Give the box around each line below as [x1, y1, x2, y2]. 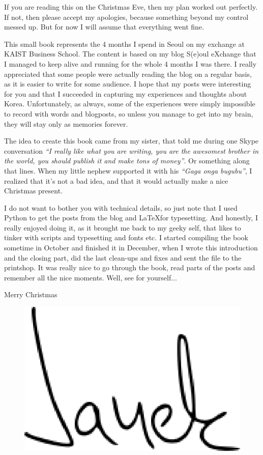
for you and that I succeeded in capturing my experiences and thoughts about [4, 88, 247, 99]
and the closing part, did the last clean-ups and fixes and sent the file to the [4, 252, 242, 263]
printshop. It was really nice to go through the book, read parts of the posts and [4, 262, 255, 273]
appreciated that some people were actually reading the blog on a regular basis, [4, 68, 252, 79]
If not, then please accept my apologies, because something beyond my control [4, 11, 249, 22]
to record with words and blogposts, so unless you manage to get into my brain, [4, 108, 253, 119]
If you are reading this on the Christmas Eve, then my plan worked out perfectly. [4, 2, 258, 12]
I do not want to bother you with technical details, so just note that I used [4, 202, 238, 213]
